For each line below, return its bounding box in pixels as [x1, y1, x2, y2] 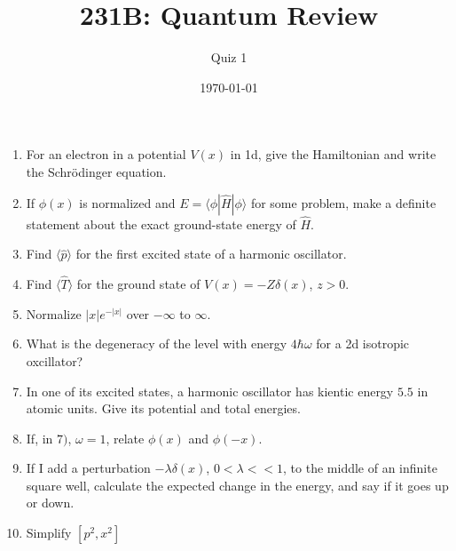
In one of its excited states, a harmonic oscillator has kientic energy [26, 381, 394, 400]
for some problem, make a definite [250, 193, 436, 212]
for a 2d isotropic [316, 334, 410, 353]
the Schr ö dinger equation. [26, 162, 167, 180]
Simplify [26, 523, 72, 542]
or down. [26, 493, 75, 512]
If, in [26, 428, 53, 447]
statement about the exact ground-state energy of [26, 214, 296, 233]
